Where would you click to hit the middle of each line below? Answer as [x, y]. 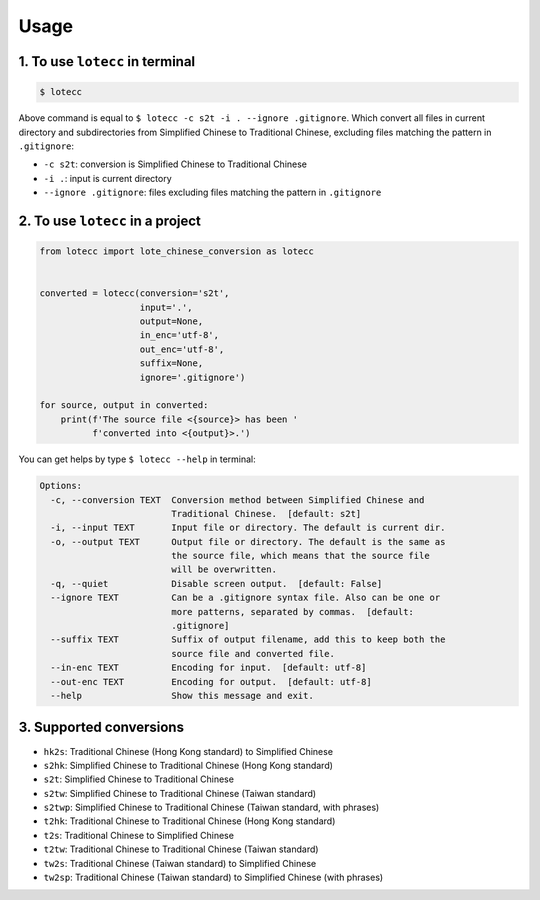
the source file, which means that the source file [300, 556]
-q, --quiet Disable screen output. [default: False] [216, 583]
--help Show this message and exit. [182, 695]
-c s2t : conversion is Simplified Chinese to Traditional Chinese [175, 164]
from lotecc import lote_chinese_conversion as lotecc [176, 251]
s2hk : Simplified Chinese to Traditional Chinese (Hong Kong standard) [188, 765]
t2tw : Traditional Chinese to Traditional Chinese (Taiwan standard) [181, 849]
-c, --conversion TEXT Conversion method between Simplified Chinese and [237, 499]
